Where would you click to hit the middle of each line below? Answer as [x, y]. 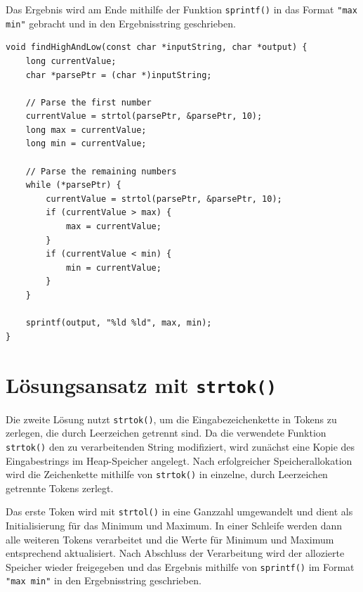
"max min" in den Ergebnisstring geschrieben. [104, 580]
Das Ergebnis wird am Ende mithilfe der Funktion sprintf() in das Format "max [181, 9]
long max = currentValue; [86, 130]
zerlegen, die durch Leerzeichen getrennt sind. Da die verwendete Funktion [166, 433]
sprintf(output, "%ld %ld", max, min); [119, 323]
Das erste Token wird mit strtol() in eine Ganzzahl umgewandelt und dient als [179, 511]
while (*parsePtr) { [73, 185]
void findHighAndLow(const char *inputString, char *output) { [157, 47]
